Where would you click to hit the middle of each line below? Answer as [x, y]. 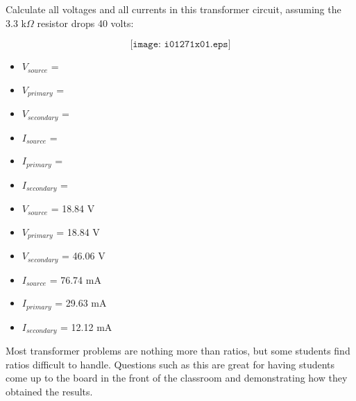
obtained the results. [49, 391]
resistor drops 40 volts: [85, 23]
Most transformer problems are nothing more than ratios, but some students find [178, 351]
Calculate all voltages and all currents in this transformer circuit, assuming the [173, 9]
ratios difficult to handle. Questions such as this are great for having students [170, 364]
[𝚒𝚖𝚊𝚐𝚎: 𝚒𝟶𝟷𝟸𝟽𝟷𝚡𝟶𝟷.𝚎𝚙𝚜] [180, 45]
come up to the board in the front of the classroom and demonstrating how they [177, 378]
